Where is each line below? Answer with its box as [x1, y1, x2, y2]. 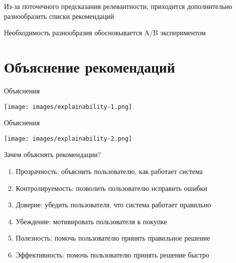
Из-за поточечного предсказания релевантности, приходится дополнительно [4, 1, 233, 11]
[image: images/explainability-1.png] [4, 103, 132, 110]
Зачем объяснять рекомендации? [4, 149, 101, 160]
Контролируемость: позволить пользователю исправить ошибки [15, 182, 208, 193]
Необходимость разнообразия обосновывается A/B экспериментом [4, 27, 206, 38]
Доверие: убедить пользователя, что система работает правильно [15, 199, 211, 210]
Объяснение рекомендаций [4, 56, 175, 77]
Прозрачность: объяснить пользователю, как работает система [15, 166, 203, 176]
